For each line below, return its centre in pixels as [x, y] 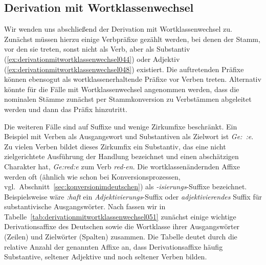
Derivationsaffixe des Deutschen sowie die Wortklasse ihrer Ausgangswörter [122, 226]
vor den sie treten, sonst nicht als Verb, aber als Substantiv [97, 49]
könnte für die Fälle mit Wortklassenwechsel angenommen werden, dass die [122, 89]
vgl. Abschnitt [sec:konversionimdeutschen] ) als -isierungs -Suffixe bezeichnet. [126, 186]
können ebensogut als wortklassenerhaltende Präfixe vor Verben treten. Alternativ [133, 79]
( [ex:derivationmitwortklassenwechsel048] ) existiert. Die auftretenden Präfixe [124, 69]
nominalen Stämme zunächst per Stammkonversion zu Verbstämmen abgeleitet [128, 99]
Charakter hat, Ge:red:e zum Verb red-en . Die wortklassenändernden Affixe [122, 166]
